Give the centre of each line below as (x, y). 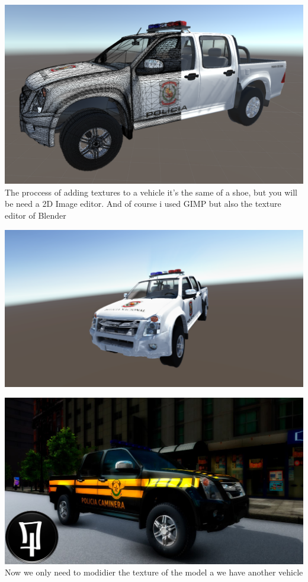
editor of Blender (36, 215)
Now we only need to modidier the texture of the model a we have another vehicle (154, 572)
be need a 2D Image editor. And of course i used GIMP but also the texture (143, 204)
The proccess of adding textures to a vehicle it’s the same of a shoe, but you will (151, 192)
